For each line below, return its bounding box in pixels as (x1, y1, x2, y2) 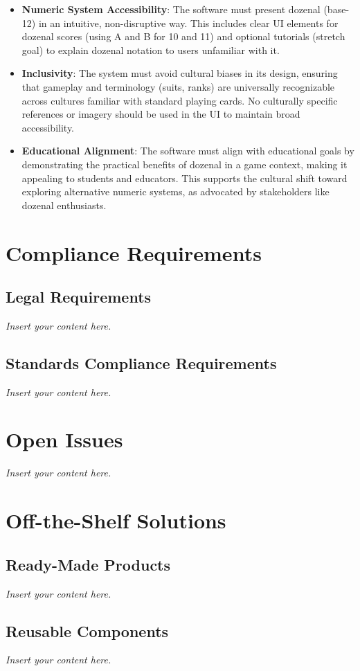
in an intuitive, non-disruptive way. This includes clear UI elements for (38, 15, 339, 30)
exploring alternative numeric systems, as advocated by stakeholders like (21, 184, 330, 199)
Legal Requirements (6, 286, 152, 307)
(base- (323, 2, 350, 16)
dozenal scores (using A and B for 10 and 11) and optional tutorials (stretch (21, 29, 345, 44)
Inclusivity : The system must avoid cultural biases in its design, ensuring (21, 66, 338, 80)
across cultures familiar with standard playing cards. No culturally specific (21, 93, 338, 107)
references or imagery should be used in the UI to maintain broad (21, 107, 300, 121)
